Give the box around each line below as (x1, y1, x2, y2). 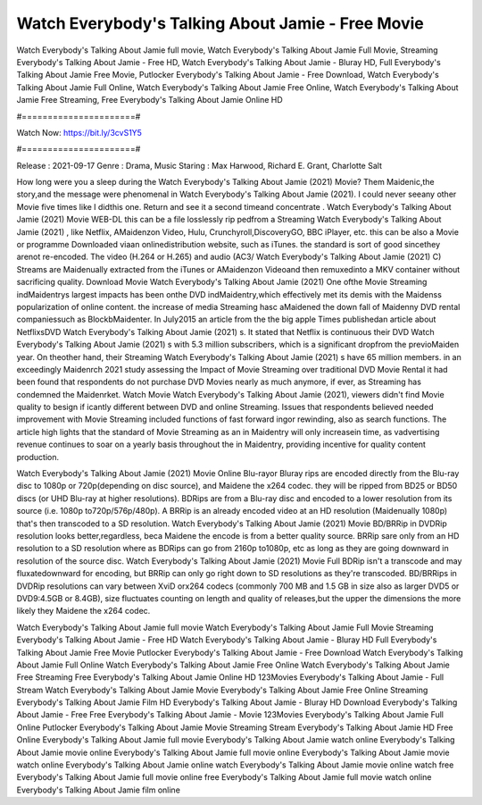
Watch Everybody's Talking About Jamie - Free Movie (16, 13, 424, 33)
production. (16, 451, 60, 462)
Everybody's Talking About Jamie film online (16, 784, 180, 795)
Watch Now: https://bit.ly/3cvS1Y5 (16, 127, 143, 138)
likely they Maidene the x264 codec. (16, 606, 151, 616)
